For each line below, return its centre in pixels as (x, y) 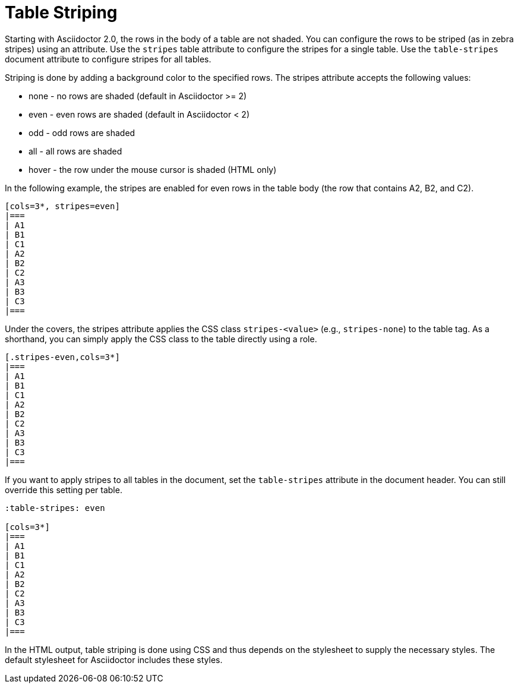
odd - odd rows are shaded (82, 132)
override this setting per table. (64, 490)
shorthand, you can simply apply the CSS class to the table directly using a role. (161, 339)
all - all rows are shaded (75, 151)
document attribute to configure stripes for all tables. (108, 59)
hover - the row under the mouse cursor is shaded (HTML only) (153, 169)
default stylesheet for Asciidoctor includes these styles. (114, 659)
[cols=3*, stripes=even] (62, 206)
